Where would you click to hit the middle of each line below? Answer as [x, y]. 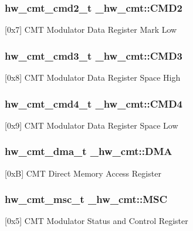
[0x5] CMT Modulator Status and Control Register [97, 221]
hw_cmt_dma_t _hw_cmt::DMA [89, 151]
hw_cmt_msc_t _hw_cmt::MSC [86, 199]
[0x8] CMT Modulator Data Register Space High [93, 77]
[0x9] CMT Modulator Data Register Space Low [92, 125]
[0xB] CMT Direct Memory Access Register [83, 173]
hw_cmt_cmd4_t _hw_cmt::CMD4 [94, 103]
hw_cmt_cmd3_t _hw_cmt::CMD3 [94, 55]
